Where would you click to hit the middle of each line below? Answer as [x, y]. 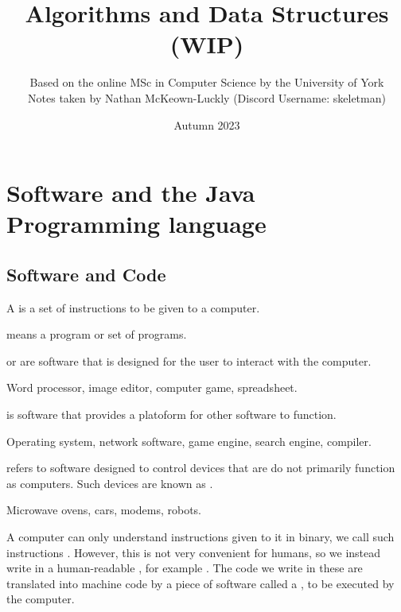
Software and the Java [131, 193]
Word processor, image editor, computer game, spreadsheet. [152, 387]
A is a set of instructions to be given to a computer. [133, 307]
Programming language [136, 224]
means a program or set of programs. [97, 334]
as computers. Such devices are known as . [110, 483]
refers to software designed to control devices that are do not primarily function [201, 468]
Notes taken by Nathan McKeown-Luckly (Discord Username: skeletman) [207, 97]
